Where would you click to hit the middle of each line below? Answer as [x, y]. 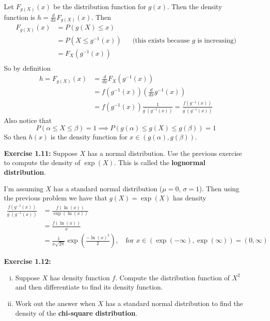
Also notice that [28, 120]
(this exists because [161, 40]
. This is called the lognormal [160, 162]
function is [20, 17]
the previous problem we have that [56, 198]
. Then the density [194, 6]
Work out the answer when [55, 303]
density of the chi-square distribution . [76, 313]
